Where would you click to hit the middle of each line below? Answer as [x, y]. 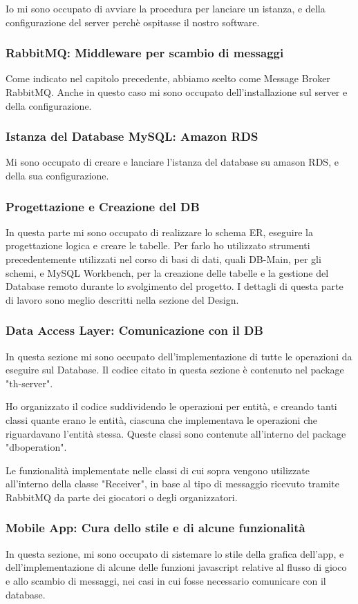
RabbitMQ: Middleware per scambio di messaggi [145, 53]
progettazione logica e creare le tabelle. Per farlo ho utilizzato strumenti [158, 245]
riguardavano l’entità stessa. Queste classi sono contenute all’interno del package [176, 433]
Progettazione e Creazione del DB [103, 206]
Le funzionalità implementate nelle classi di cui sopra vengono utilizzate [158, 470]
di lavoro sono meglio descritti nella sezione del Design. [122, 299]
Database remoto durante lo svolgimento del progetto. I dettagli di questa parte [175, 286]
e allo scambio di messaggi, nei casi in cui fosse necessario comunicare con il [166, 580]
